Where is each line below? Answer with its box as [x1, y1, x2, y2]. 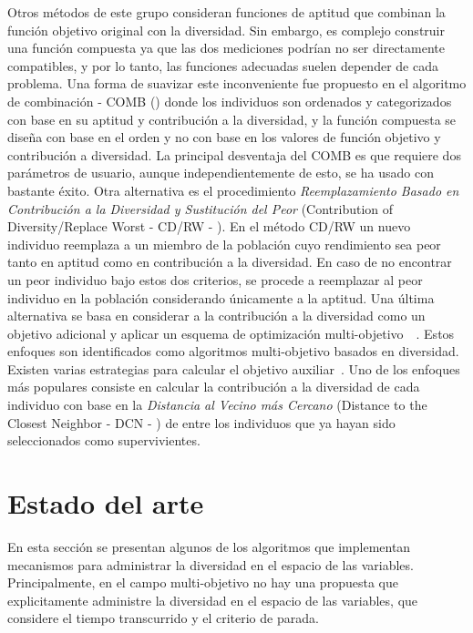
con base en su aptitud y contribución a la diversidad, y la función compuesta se [7, 109, 457, 128]
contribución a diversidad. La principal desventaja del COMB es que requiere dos [7, 145, 461, 164]
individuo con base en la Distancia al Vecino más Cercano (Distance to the [7, 395, 427, 414]
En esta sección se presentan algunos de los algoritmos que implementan [7, 536, 411, 556]
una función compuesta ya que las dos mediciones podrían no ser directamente [7, 38, 445, 57]
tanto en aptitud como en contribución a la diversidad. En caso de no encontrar [7, 252, 452, 271]
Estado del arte [7, 485, 204, 522]
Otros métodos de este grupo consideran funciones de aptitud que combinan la [7, 3, 446, 21]
